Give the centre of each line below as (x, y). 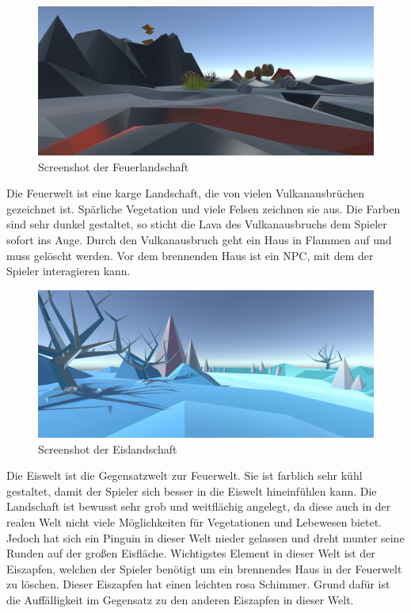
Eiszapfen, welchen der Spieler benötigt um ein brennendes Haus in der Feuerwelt (204, 568)
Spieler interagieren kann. (68, 271)
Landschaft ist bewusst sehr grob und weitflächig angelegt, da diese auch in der (199, 506)
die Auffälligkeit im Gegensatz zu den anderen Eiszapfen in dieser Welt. (180, 600)
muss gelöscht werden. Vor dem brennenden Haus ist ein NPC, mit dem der (190, 255)
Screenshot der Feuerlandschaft (114, 166)
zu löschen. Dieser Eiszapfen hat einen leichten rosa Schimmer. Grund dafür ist (198, 584)
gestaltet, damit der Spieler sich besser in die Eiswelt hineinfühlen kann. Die (192, 490)
